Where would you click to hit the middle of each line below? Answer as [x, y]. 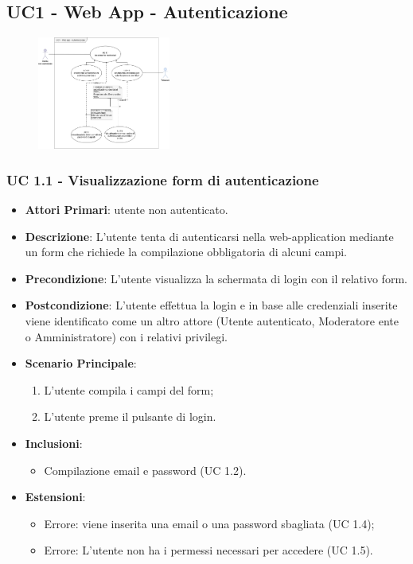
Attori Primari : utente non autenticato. [127, 210]
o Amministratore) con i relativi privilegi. [126, 336]
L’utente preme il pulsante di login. [130, 416]
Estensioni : [55, 497]
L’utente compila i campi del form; [129, 389]
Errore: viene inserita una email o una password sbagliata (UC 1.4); [209, 523]
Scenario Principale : [81, 363]
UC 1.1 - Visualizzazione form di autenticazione [163, 179]
